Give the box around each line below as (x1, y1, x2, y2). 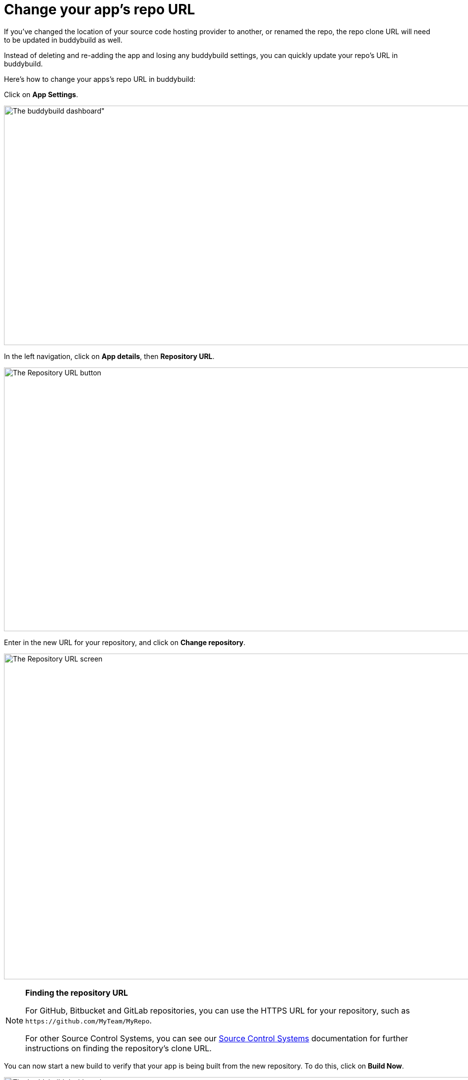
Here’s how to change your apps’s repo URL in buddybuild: (4, 74, 196, 83)
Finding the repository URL (25, 987, 128, 998)
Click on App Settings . (4, 90, 78, 99)
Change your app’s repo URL (4, 1, 195, 18)
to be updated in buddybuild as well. (4, 35, 122, 44)
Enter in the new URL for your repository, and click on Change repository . (4, 638, 246, 647)
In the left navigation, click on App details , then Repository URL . (4, 352, 215, 360)
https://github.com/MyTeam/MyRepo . (25, 1015, 152, 1025)
